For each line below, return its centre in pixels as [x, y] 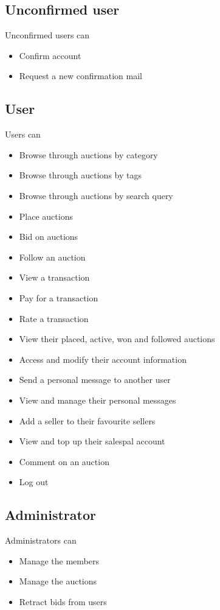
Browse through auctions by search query [96, 195]
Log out [34, 482]
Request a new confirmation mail [81, 76]
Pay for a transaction [59, 297]
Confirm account [50, 55]
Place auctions [46, 216]
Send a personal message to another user [95, 380]
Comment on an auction [64, 461]
